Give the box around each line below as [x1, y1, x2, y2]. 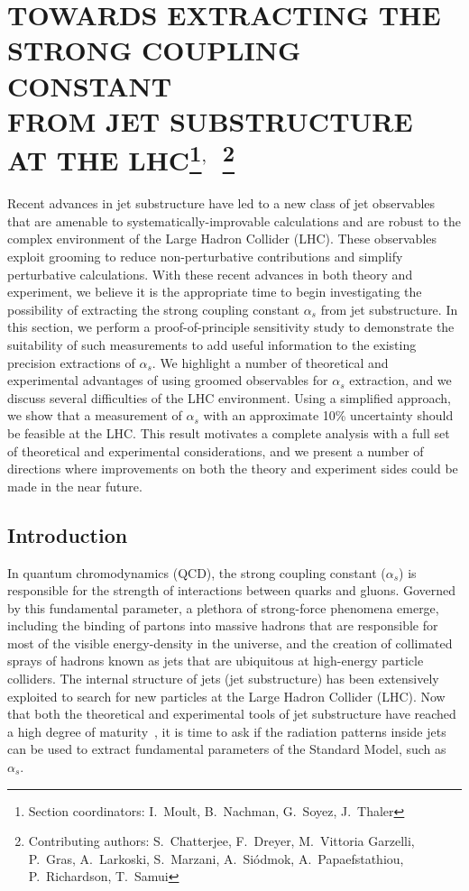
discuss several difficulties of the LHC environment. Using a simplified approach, [7, 388, 451, 407]
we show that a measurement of [7, 406, 182, 425]
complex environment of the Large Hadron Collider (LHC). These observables [7, 229, 437, 248]
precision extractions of [7, 353, 135, 372]
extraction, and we [349, 371, 452, 390]
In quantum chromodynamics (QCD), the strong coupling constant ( [7, 563, 386, 582]
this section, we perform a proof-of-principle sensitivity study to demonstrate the [7, 317, 455, 336]
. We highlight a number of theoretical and [152, 353, 389, 372]
